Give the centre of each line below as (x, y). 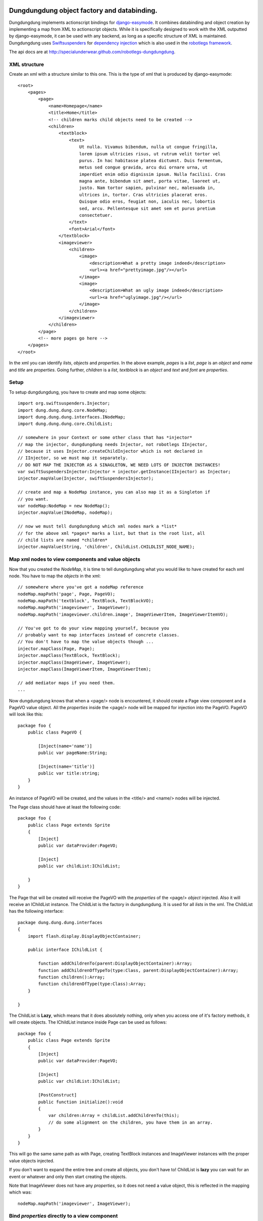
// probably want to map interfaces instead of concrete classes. (99, 635)
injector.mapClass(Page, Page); (56, 649)
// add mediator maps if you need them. (66, 683)
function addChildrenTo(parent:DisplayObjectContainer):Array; (115, 964)
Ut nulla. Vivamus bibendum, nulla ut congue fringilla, (149, 147)
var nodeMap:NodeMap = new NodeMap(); (64, 506)
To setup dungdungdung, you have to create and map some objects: (78, 392)
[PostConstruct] (57, 1095)
